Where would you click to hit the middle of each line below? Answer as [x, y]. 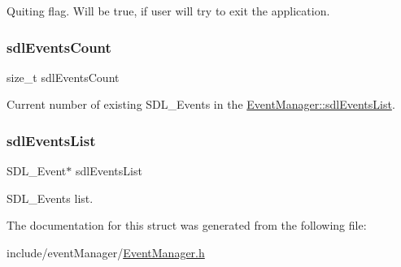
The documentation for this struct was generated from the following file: [187, 225]
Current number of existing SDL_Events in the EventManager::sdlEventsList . [201, 104]
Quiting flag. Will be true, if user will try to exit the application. [168, 11]
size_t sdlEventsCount [63, 77]
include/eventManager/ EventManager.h [106, 252]
